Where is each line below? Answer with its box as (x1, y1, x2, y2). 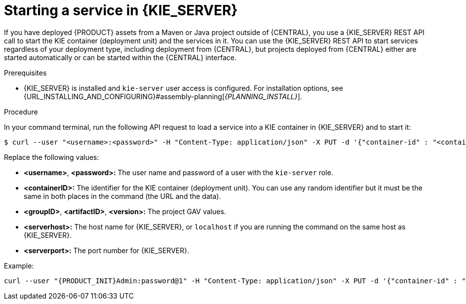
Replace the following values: (4, 152, 99, 161)
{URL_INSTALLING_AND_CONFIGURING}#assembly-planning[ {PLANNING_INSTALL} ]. (24, 92, 302, 101)
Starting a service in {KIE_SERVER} (4, 2, 238, 19)
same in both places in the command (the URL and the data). (24, 191, 221, 200)
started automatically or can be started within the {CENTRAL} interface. (4, 53, 236, 62)
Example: (4, 261, 34, 270)
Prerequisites (4, 68, 47, 77)
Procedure (4, 107, 38, 116)
